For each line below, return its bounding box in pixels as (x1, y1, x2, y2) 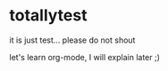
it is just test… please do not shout (9, 35, 136, 45)
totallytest (9, 5, 88, 26)
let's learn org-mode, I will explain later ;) (9, 51, 161, 62)
